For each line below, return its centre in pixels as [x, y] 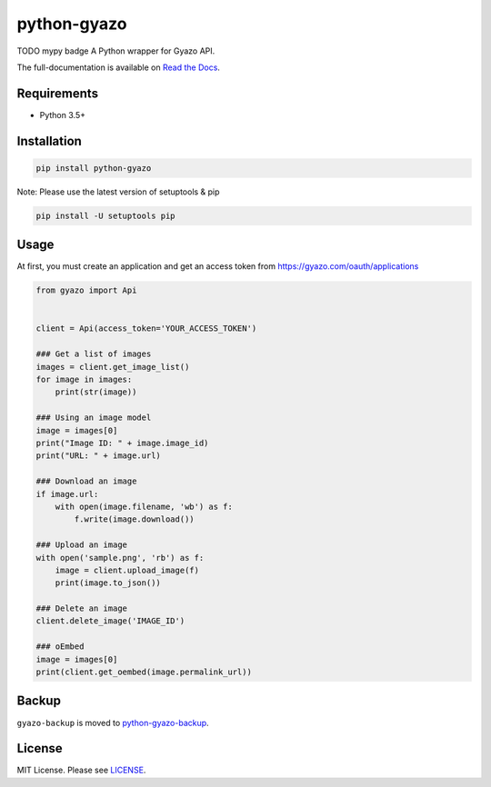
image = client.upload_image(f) [127, 570]
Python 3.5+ [63, 115]
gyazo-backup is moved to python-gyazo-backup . [113, 722]
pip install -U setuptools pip [106, 215]
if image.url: [67, 494]
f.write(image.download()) [134, 519]
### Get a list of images [94, 354]
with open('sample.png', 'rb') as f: [120, 558]
